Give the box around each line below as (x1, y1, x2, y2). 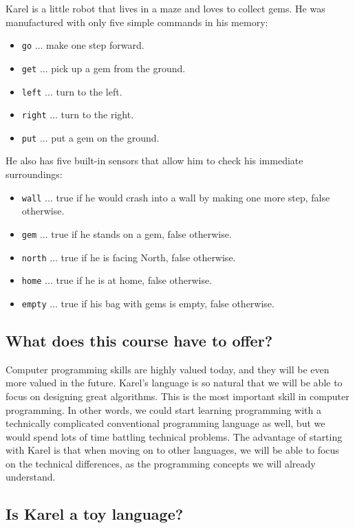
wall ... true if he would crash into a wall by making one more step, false (21, 190, 330, 204)
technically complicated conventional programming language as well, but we (6, 416, 325, 430)
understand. (6, 470, 56, 484)
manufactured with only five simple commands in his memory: (6, 14, 268, 29)
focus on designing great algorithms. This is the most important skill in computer (6, 388, 349, 403)
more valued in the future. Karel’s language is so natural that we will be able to (6, 375, 343, 390)
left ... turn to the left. (21, 84, 122, 98)
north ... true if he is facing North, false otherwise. (21, 250, 236, 264)
